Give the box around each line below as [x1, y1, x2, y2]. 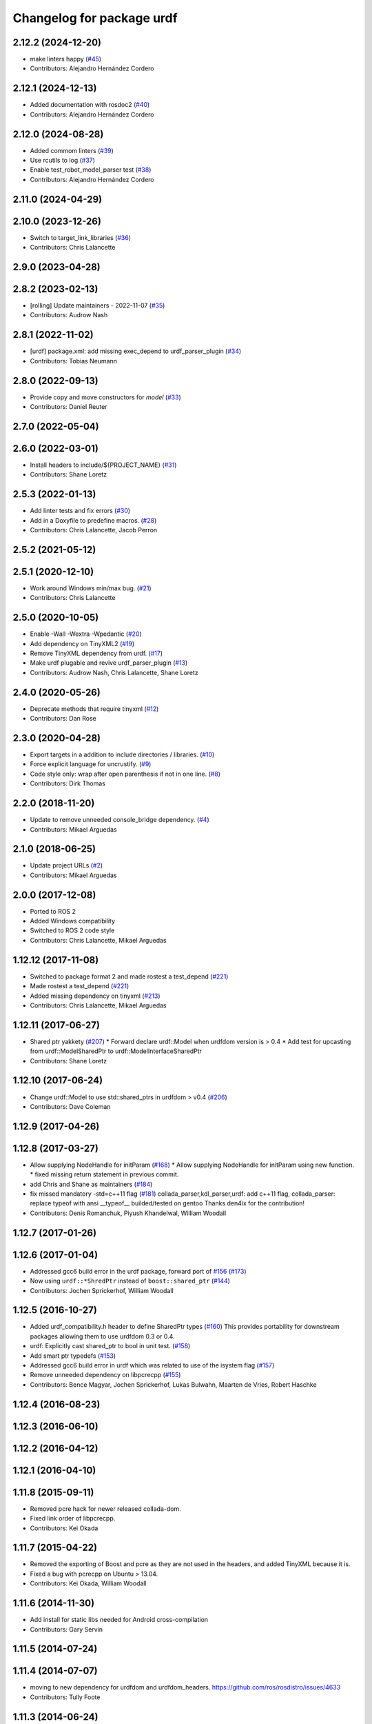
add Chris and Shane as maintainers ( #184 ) [30, 1180, 153, 1188]
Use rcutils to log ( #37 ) [30, 156, 96, 165]
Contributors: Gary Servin [30, 1625, 103, 1634]
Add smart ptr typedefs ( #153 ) [30, 1352, 116, 1360]
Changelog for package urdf [12, 10, 178, 26]
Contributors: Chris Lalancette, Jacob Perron [30, 526, 158, 534]
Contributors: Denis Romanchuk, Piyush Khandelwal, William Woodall [30, 1209, 227, 1217]
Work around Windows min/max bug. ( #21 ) [30, 583, 152, 592]
